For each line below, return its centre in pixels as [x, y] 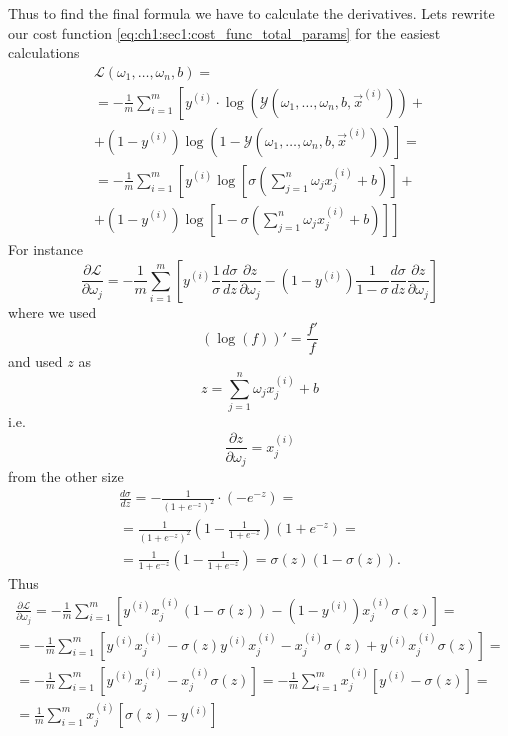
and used [35, 361]
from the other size [66, 476]
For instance [45, 248]
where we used [52, 311]
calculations [44, 52]
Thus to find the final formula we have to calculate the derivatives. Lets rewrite [251, 13]
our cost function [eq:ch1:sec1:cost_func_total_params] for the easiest [224, 32]
